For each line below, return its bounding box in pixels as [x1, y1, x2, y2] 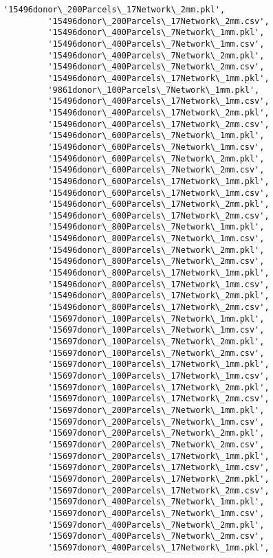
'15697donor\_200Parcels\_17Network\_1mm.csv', [47, 462, 270, 473]
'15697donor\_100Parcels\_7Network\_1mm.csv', [47, 325, 265, 335]
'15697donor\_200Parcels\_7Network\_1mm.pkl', [47, 405, 265, 415]
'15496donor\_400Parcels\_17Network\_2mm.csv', [47, 119, 270, 129]
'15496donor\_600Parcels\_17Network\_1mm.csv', [47, 188, 270, 198]
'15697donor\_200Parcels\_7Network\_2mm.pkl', [47, 428, 265, 438]
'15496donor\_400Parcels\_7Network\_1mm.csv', [47, 38, 265, 49]
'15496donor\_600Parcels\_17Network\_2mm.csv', [47, 210, 270, 221]
